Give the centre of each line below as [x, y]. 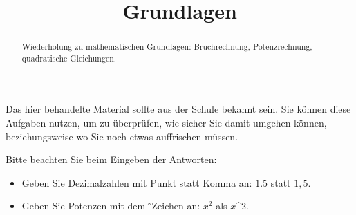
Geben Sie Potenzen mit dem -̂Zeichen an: [111, 206]
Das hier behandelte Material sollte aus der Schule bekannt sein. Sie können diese [178, 109]
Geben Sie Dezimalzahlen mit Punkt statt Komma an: [137, 182]
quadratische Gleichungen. [69, 58]
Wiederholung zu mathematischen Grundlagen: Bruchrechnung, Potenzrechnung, [167, 47]
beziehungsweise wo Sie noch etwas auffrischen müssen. [122, 136]
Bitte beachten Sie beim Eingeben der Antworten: [111, 159]
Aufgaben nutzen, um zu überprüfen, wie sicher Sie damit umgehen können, [166, 123]
